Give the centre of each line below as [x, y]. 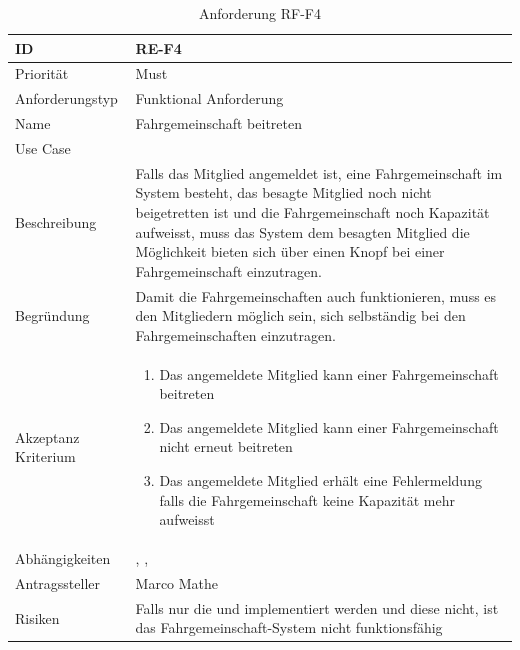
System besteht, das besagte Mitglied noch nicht [283, 192]
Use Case [43, 147]
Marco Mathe [177, 582]
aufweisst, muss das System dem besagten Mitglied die [302, 231]
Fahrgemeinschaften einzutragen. [235, 334]
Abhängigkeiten [63, 558]
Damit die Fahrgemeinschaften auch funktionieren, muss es [316, 295]
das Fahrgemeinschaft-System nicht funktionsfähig [289, 627]
